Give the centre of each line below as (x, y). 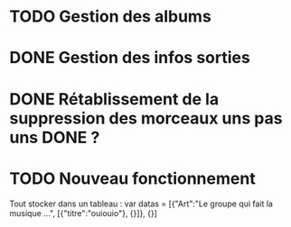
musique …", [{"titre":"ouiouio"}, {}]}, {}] (84, 213)
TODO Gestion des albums (111, 17)
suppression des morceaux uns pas (146, 118)
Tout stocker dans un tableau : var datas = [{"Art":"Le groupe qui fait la (141, 204)
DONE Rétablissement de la (114, 99)
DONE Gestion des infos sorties (130, 58)
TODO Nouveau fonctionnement (132, 178)
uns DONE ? (55, 137)
